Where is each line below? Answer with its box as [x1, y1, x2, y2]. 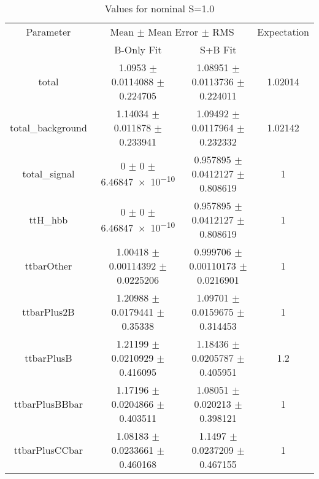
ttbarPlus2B [22, 305, 75, 319]
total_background [10, 120, 87, 134]
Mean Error [148, 25, 199, 39]
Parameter [26, 25, 71, 39]
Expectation [257, 25, 309, 39]
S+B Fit [199, 42, 237, 56]
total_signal [22, 166, 75, 181]
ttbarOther [25, 259, 72, 273]
